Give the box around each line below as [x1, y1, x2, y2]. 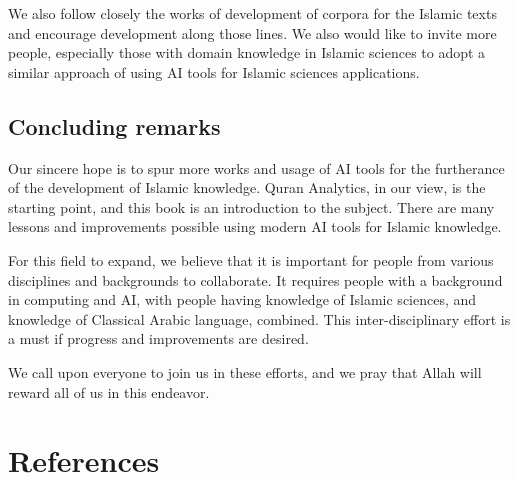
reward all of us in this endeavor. [8, 381, 210, 402]
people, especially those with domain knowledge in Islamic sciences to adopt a [8, 42, 486, 63]
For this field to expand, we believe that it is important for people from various [8, 249, 494, 270]
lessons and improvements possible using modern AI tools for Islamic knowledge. [8, 216, 502, 237]
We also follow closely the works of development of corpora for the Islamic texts [8, 3, 497, 23]
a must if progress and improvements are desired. [8, 328, 309, 349]
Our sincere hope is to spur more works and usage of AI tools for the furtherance [8, 157, 505, 178]
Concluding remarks [8, 110, 221, 141]
